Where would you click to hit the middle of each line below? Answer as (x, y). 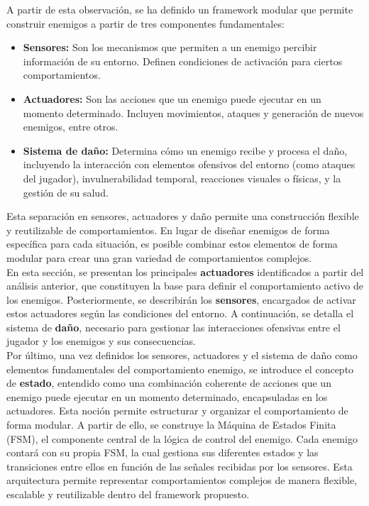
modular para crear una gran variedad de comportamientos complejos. (159, 257)
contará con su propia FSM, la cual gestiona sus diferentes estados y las (163, 452)
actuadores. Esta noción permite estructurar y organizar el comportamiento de (177, 411)
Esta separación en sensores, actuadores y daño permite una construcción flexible (183, 216)
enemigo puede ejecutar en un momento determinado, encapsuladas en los (167, 396)
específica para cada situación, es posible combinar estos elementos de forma (172, 244)
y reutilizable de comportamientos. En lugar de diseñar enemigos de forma (168, 230)
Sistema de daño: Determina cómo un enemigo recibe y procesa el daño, (185, 150)
